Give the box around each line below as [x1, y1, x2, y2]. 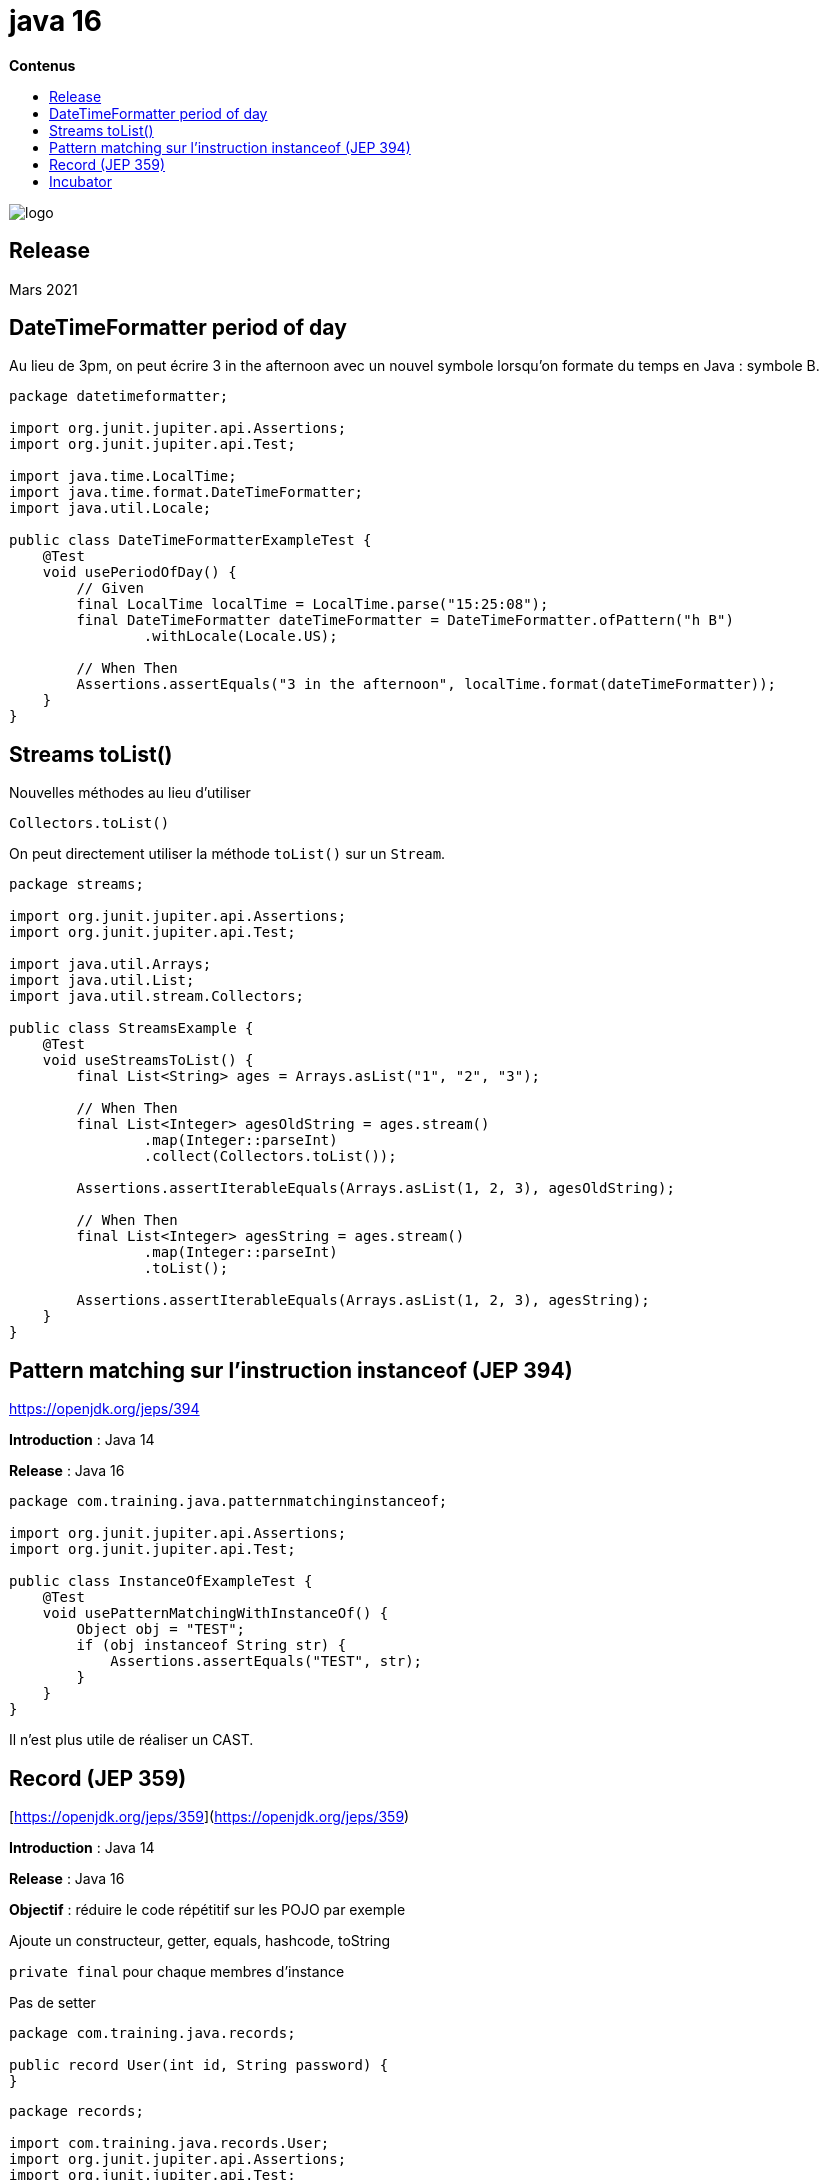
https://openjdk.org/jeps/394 [9, 1400, 200, 1418]
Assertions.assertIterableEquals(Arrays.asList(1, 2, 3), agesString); [76, 1292, 650, 1309]
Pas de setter [9, 1993, 96, 2011]
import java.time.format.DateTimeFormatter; [9, 484, 364, 501]
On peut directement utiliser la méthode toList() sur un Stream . [9, 845, 446, 863]
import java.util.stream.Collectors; [9, 988, 305, 1005]
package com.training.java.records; [9, 2024, 296, 2041]
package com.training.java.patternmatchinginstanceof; [9, 1493, 448, 1510]
